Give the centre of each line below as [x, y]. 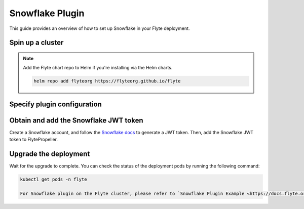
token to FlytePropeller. [34, 140]
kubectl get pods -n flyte [53, 179]
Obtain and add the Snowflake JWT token [76, 120]
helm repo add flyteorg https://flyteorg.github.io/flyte [107, 81]
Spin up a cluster [36, 43]
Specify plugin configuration [56, 104]
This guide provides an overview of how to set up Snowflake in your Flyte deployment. [100, 28]
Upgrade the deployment [50, 154]
